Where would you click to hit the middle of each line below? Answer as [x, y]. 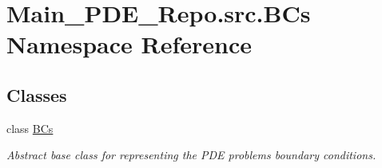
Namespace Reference [129, 44]
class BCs [30, 128]
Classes [37, 94]
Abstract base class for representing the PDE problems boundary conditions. [191, 155]
